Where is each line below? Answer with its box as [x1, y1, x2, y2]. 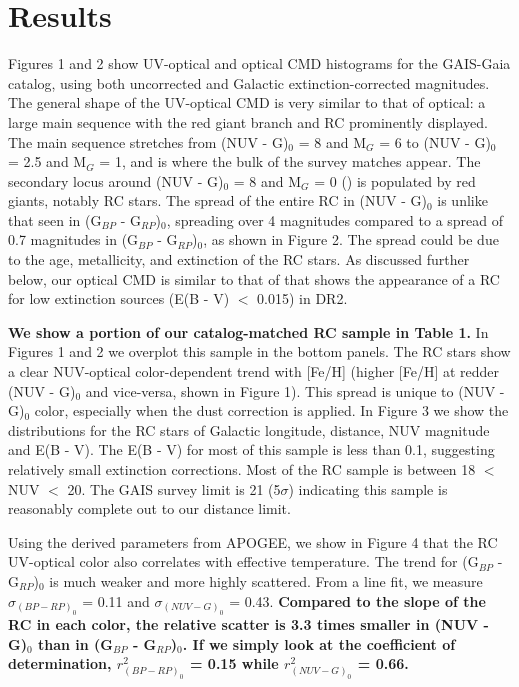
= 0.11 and [82, 590, 150, 611]
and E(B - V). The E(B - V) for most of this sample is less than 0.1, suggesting [8, 439, 495, 460]
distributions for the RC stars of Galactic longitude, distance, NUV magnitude [8, 419, 490, 440]
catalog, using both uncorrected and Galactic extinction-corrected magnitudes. [8, 72, 490, 93]
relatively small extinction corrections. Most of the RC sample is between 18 [8, 459, 476, 479]
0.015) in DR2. [257, 288, 348, 309]
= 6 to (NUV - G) [379, 131, 491, 152]
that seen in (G [8, 209, 102, 230]
